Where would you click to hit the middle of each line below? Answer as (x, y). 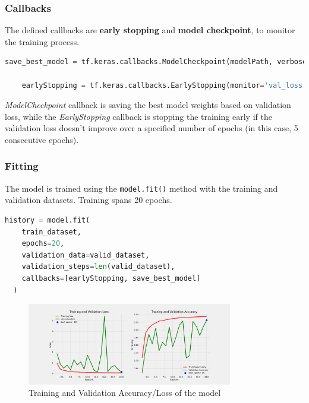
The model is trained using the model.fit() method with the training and (141, 188)
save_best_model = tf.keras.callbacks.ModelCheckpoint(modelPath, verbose (156, 62)
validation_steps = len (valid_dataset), (98, 267)
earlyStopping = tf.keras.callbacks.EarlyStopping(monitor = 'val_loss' (164, 85)
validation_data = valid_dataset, (86, 255)
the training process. (42, 41)
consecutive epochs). (42, 139)
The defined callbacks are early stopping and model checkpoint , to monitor (150, 30)
